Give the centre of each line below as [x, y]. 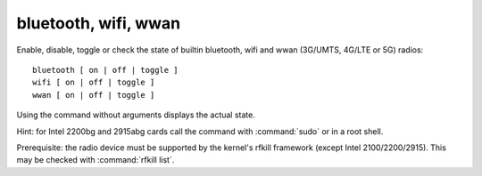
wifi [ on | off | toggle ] [94, 83]
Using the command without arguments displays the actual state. [136, 115]
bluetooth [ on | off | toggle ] [105, 70]
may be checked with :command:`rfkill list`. [96, 160]
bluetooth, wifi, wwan [99, 23]
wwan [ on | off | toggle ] [94, 95]
